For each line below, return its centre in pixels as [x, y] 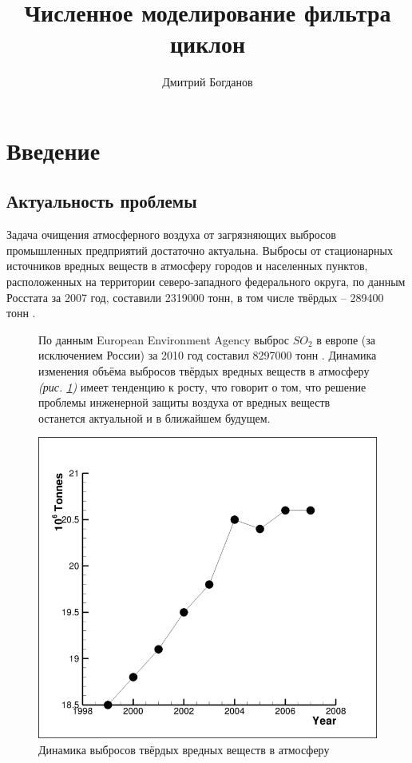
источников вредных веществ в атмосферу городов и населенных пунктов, [187, 266]
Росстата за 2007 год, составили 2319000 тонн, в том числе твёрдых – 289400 [195, 297]
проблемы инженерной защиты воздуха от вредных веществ [184, 402]
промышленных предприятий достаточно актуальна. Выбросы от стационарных [200, 250]
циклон [208, 44]
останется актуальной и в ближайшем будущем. [154, 417]
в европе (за [346, 339]
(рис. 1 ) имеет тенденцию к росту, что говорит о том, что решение [202, 386]
